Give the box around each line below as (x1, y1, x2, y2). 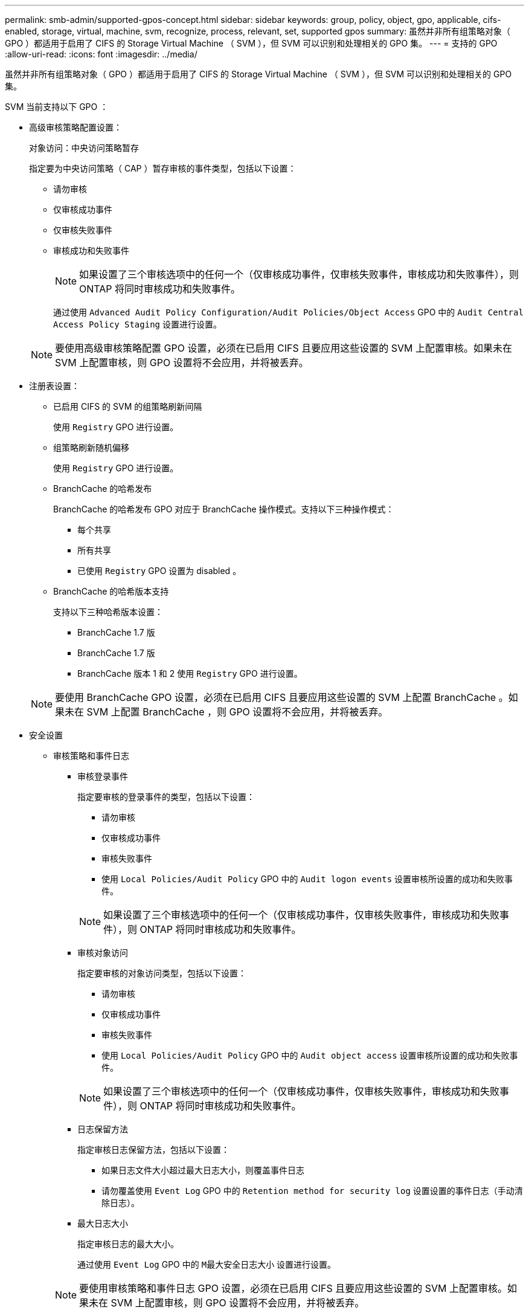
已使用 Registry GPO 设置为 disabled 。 (77, 566, 242, 576)
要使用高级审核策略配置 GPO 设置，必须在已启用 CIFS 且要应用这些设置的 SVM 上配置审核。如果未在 (55, 342, 512, 354)
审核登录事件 (77, 771, 128, 781)
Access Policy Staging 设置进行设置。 (53, 319, 222, 329)
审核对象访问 (77, 947, 128, 958)
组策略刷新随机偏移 (53, 442, 129, 453)
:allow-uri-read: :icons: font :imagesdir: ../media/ (5, 49, 197, 59)
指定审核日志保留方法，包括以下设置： (77, 1144, 229, 1155)
